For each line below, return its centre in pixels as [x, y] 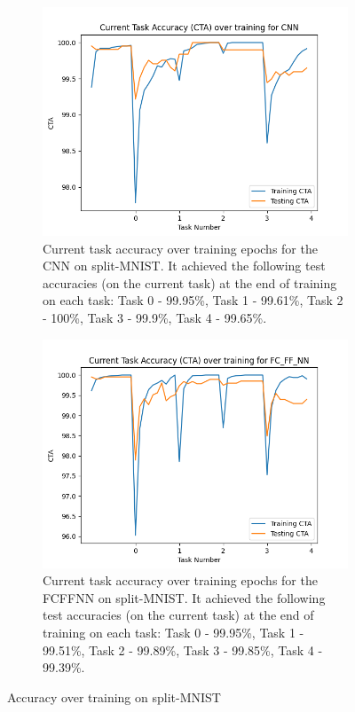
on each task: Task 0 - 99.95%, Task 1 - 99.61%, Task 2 [193, 300]
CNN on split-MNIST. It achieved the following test [184, 266]
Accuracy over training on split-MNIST [114, 696]
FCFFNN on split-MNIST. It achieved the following [184, 597]
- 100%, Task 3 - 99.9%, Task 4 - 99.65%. [155, 317]
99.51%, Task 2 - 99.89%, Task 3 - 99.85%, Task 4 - [183, 649]
